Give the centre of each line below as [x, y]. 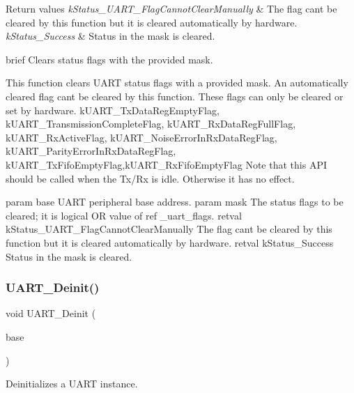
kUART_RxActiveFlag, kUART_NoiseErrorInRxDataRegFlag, [141, 137]
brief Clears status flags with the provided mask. [109, 59]
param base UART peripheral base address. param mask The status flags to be [175, 202]
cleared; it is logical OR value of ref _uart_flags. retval [124, 215]
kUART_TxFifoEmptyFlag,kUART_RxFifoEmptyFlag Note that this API [166, 164]
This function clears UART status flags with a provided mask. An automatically [177, 83]
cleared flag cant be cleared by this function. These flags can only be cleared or [175, 96]
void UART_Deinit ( [51, 313]
